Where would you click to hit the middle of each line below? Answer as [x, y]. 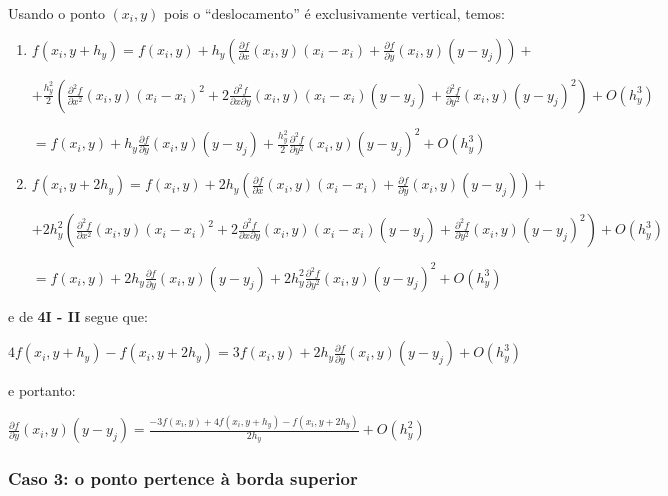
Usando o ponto [56, 13]
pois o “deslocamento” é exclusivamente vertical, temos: [334, 13]
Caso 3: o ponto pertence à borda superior [183, 478]
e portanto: [42, 390]
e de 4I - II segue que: [78, 315]
